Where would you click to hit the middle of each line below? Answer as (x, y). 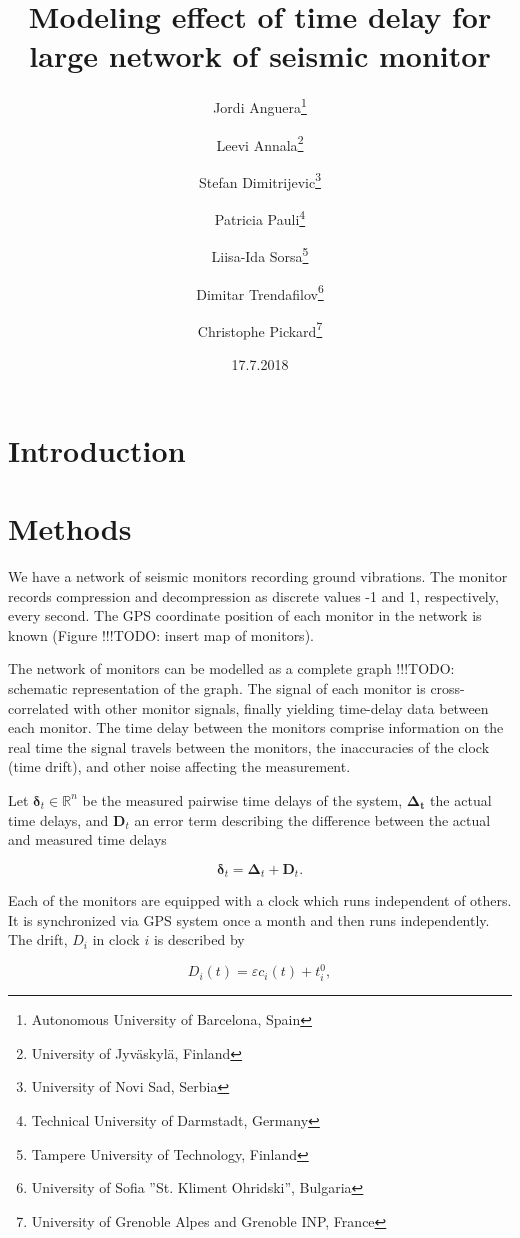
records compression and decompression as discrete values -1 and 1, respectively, (253, 595)
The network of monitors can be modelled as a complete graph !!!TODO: (231, 668)
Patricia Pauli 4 (260, 217)
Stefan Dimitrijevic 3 (260, 180)
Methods (70, 528)
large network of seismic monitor (260, 55)
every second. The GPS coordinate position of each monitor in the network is (245, 615)
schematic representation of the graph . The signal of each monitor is (217, 687)
